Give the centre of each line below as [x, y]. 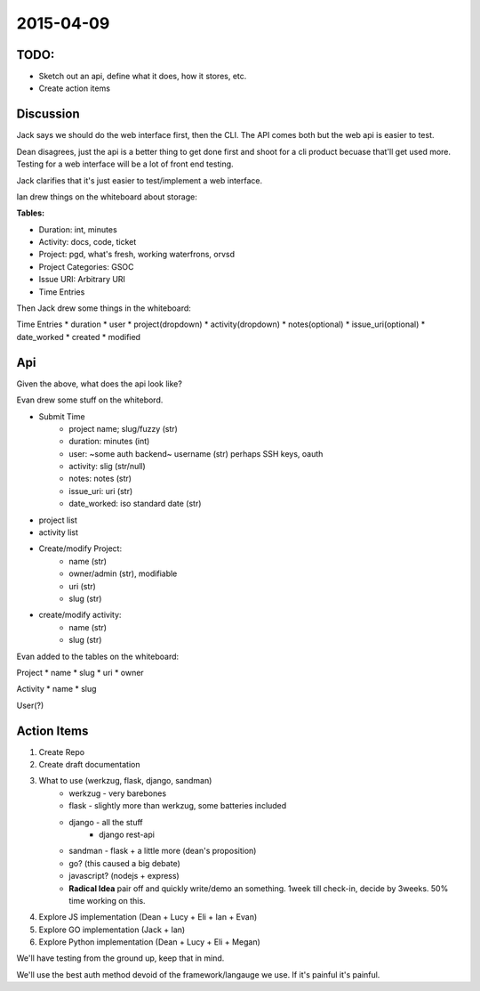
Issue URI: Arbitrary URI [82, 280]
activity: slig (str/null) [107, 467]
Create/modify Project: [80, 548]
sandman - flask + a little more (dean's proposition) [163, 851]
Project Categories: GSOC [86, 266]
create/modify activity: [80, 615]
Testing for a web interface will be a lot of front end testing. [125, 164]
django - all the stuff [106, 822]
